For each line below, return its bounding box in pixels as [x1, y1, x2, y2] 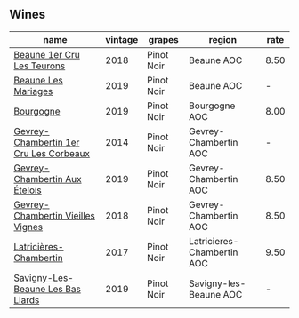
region [208, 33, 238, 45]
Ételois [13, 184, 42, 196]
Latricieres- [188, 235, 239, 247]
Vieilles [65, 209, 96, 221]
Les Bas [47, 282, 82, 295]
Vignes [13, 220, 43, 233]
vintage [105, 33, 139, 45]
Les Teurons [13, 60, 66, 72]
